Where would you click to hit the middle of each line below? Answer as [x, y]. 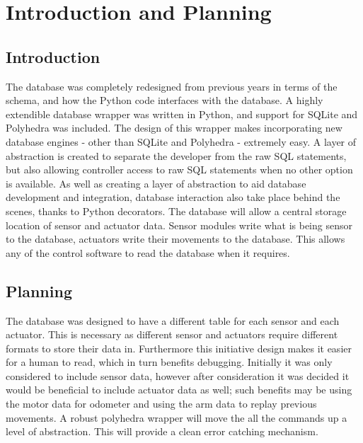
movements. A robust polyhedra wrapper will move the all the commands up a [177, 417]
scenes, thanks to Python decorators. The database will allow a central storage [176, 211]
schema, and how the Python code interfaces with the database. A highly [165, 100]
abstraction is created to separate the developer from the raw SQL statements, [176, 155]
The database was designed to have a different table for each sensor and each [173, 320]
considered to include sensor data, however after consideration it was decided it [178, 375]
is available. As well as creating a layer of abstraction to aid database [156, 183]
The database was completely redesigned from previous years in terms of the [172, 86]
